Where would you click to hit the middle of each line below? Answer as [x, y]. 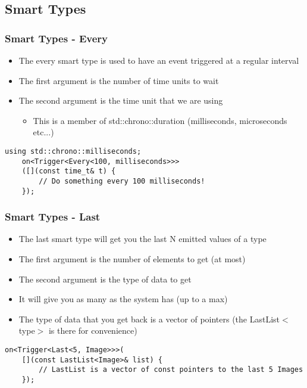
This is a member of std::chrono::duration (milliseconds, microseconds [160, 120]
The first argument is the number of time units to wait [119, 80]
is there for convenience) [93, 330]
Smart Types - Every [56, 38]
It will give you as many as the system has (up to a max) [123, 299]
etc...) [43, 132]
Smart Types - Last [53, 217]
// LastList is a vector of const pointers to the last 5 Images [171, 370]
